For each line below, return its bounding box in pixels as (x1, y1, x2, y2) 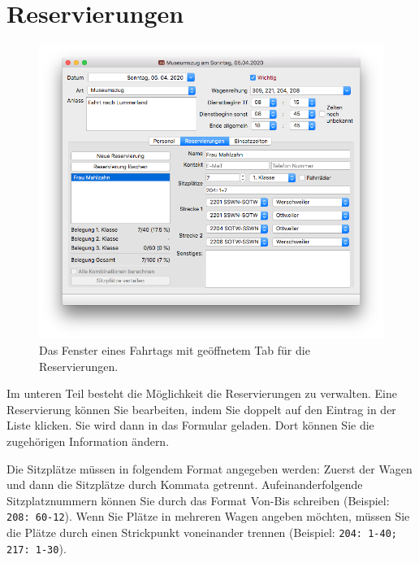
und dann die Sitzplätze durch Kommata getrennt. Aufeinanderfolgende (6, 476, 363, 493)
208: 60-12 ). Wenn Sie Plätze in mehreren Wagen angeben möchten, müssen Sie (6, 508, 410, 525)
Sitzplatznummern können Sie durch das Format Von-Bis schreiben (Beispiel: (6, 491, 390, 508)
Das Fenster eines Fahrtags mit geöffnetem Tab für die (39, 342, 310, 359)
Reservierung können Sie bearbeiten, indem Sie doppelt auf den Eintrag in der (6, 400, 396, 417)
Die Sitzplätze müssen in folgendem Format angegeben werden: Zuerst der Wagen (6, 460, 413, 477)
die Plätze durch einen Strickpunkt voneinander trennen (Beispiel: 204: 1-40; (6, 524, 397, 541)
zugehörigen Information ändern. (6, 433, 170, 449)
